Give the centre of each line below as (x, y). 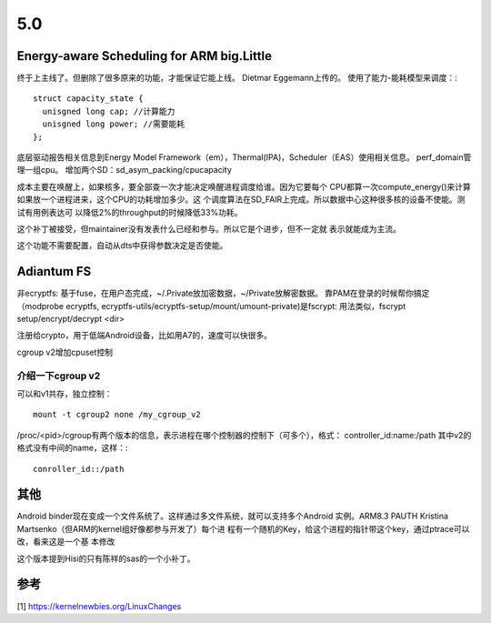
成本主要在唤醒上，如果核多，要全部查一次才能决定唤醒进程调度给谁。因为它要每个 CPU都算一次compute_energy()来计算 (244, 186)
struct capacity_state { (88, 99)
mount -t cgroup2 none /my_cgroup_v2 (117, 415)
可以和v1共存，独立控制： (65, 393)
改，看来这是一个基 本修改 (66, 542)
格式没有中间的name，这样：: (72, 448)
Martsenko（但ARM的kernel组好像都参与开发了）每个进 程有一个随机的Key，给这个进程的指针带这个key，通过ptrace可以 (243, 528)
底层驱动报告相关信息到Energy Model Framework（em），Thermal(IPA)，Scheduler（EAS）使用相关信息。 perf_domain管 (244, 157)
